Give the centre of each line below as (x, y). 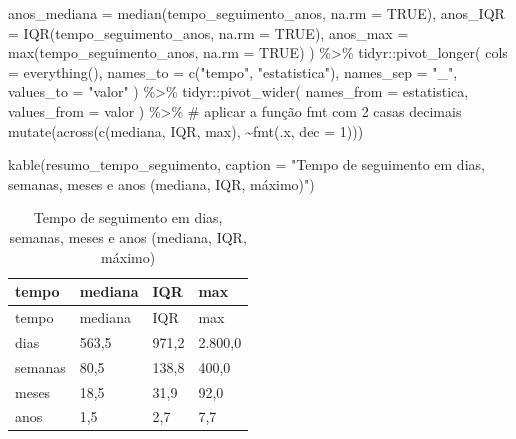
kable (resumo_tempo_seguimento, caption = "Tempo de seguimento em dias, (246, 164)
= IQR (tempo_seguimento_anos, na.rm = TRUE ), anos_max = (208, 32)
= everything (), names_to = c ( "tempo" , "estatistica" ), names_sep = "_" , (233, 71)
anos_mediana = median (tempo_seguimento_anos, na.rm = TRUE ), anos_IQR (256, 13)
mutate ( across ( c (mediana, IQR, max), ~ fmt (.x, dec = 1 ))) (186, 130)
